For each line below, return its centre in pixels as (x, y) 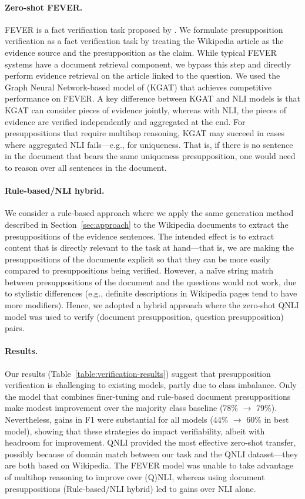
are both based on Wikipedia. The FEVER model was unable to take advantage (149, 465)
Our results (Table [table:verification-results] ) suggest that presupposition (138, 373)
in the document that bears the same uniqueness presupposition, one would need (150, 156)
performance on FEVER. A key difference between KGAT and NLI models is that (152, 98)
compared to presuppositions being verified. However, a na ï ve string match (139, 270)
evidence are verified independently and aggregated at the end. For (125, 121)
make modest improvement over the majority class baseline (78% (122, 408)
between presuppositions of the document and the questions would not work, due (151, 281)
